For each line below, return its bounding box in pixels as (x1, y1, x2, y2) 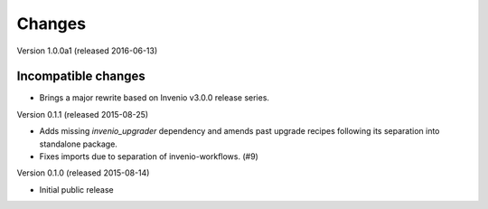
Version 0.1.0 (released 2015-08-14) (16, 167, 150, 178)
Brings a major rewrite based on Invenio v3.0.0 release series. (39, 92, 270, 103)
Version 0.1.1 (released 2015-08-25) (16, 109, 149, 119)
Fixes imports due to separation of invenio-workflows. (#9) (39, 151, 259, 162)
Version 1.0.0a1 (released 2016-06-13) (16, 45, 158, 56)
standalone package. (39, 138, 117, 149)
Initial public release (39, 184, 115, 195)
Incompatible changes (16, 69, 146, 84)
